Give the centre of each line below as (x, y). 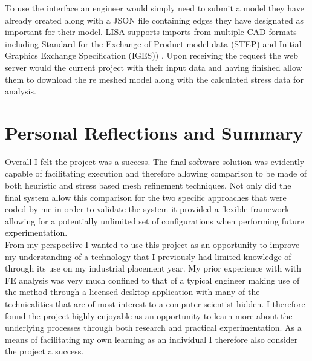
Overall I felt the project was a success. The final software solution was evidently (155, 161)
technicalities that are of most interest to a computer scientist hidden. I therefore (155, 304)
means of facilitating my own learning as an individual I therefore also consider (151, 339)
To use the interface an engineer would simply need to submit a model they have (154, 8)
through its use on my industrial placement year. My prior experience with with (153, 268)
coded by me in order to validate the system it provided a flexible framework (147, 209)
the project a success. (44, 351)
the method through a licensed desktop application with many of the (132, 292)
